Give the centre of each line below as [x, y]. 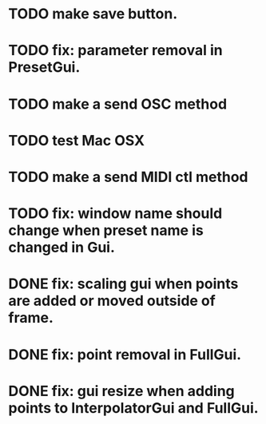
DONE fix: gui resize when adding [122, 391]
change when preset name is [106, 230]
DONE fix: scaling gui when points [123, 284]
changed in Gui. [62, 248]
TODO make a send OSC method [118, 104]
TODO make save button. [93, 14]
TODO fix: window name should [115, 214]
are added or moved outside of [112, 301]
